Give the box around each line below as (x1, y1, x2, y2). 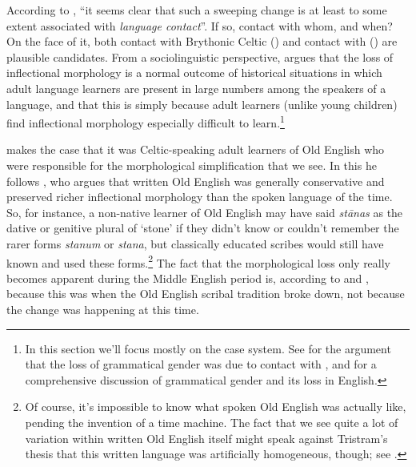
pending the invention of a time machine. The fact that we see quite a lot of (25, 413, 398, 430)
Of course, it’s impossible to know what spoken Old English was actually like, (25, 398, 406, 415)
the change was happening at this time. (6, 301, 199, 317)
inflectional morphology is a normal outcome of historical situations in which (6, 64, 382, 81)
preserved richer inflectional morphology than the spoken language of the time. (6, 188, 393, 205)
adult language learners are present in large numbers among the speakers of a (6, 79, 386, 96)
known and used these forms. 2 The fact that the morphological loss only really (6, 252, 391, 271)
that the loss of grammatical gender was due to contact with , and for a (25, 356, 377, 372)
